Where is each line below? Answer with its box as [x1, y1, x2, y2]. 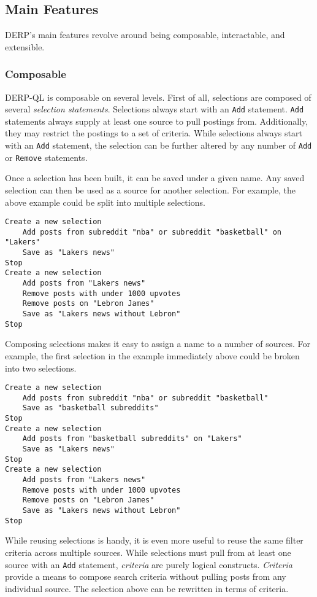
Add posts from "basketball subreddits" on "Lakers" [22, 434, 242, 443]
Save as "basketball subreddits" [22, 404, 159, 413]
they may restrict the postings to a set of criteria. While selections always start [5, 127, 302, 139]
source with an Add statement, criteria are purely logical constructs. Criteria [5, 558, 292, 571]
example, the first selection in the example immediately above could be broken [5, 349, 300, 362]
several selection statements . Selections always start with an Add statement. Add [5, 103, 304, 115]
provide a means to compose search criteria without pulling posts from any [5, 570, 286, 583]
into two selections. [5, 361, 77, 374]
